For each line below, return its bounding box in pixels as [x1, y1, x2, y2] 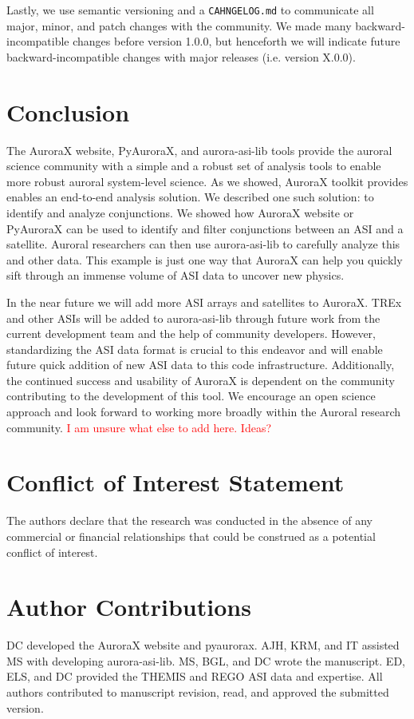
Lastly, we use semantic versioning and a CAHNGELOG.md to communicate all [6, 2, 374, 18]
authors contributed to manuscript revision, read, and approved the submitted [6, 684, 389, 701]
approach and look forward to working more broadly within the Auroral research [6, 403, 401, 420]
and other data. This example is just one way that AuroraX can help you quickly [6, 251, 403, 268]
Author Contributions [6, 590, 251, 623]
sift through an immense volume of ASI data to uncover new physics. [6, 267, 345, 284]
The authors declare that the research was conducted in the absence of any [6, 512, 373, 529]
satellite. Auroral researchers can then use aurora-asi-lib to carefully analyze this [6, 236, 400, 252]
